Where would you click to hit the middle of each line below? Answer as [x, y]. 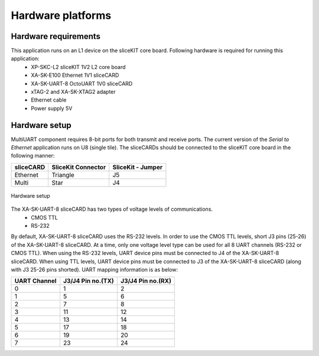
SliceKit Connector [79, 167]
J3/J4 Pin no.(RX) [146, 281]
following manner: [33, 156]
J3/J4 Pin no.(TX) [89, 281]
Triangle [63, 175]
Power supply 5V [52, 108]
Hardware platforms [61, 15]
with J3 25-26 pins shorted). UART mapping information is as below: [95, 270]
